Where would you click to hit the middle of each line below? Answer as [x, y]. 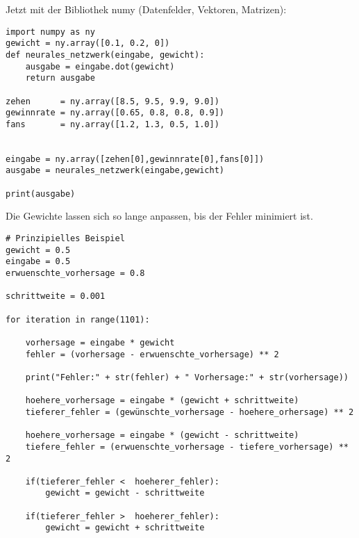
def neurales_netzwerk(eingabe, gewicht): [105, 55]
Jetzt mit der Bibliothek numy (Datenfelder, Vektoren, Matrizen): [146, 9]
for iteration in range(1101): [78, 319]
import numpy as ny [50, 32]
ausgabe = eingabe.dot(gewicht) [100, 66]
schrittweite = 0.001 [56, 296]
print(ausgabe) [41, 194]
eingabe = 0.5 [38, 262]
